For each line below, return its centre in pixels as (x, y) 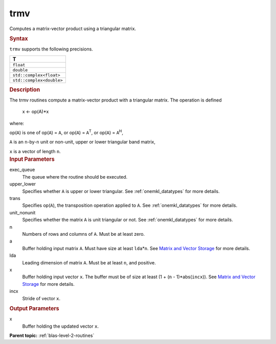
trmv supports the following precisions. (51, 49)
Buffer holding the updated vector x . (61, 326)
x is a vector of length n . (35, 151)
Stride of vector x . (41, 298)
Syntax (19, 38)
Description (25, 89)
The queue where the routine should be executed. (75, 177)
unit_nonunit (22, 212)
